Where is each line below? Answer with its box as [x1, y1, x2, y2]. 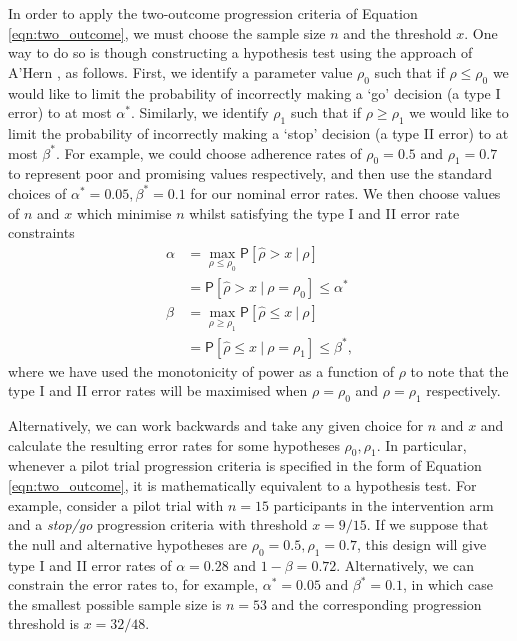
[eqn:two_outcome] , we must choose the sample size [8, 22, 326, 43]
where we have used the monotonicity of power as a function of [8, 360, 394, 381]
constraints [8, 222, 75, 243]
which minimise [76, 202, 172, 223]
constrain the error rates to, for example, [8, 574, 259, 595]
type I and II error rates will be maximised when [8, 380, 308, 401]
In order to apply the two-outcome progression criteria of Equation [8, 3, 418, 23]
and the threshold [343, 22, 452, 43]
